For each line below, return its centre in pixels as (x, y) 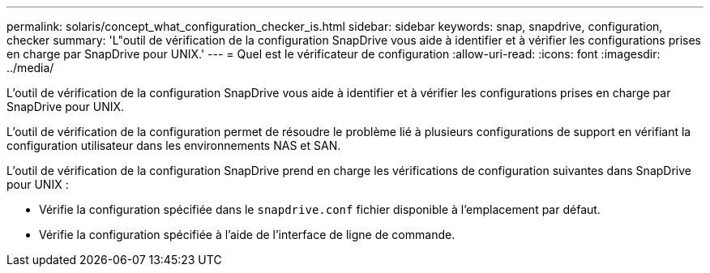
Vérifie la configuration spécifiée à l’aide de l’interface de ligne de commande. (247, 235)
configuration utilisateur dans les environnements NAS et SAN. (174, 145)
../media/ (30, 68)
